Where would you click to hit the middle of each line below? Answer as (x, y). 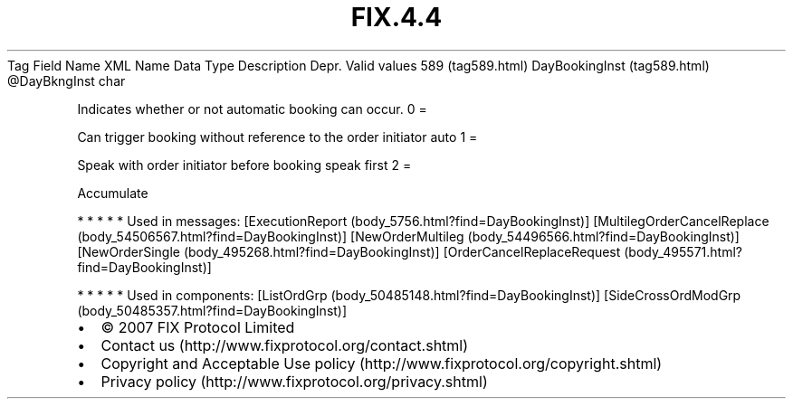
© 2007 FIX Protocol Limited (198, 327)
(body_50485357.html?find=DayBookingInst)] (212, 310)
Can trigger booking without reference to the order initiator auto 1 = (277, 137)
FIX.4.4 (396, 17)
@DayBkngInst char (67, 80)
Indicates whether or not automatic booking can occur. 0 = (252, 109)
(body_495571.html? (683, 251)
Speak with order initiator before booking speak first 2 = (244, 165)
